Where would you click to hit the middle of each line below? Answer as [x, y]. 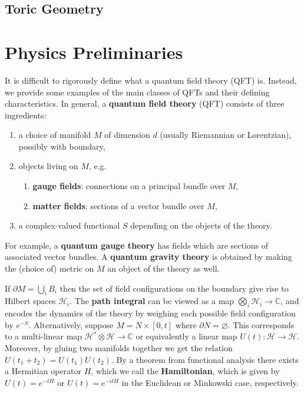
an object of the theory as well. [163, 268]
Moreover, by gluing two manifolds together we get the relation [119, 348]
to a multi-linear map [44, 336]
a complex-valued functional [69, 225]
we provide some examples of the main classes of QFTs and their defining [137, 92]
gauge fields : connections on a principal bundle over [129, 186]
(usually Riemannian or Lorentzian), [226, 135]
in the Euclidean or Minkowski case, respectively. [210, 382]
